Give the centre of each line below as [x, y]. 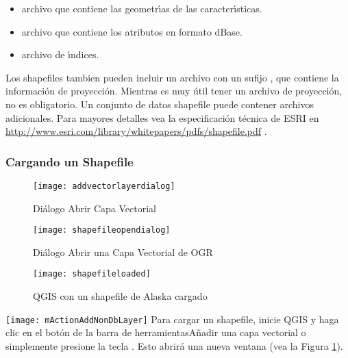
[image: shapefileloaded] [92, 274]
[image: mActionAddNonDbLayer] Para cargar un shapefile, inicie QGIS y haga [172, 319]
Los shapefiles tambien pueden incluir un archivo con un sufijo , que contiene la [172, 77]
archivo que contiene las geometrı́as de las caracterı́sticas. [142, 8]
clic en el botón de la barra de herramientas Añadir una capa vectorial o [156, 332]
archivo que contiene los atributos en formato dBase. [132, 31]
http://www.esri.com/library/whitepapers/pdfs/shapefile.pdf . [136, 131]
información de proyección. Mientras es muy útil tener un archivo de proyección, [174, 91]
